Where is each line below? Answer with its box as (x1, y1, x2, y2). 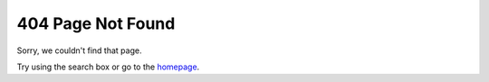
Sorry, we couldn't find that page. (16, 45, 142, 56)
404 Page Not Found (16, 14, 176, 33)
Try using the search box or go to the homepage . (16, 61, 200, 72)
